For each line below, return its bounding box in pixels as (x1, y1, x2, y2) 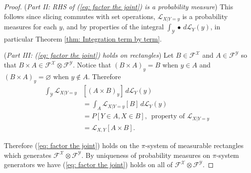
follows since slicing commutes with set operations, (4, 11, 156, 21)
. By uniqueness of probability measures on (81, 150, 210, 160)
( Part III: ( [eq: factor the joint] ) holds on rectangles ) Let (4, 50, 174, 60)
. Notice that (73, 60, 111, 70)
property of (151, 113, 185, 120)
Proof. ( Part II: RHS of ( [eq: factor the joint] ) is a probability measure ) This (4, 1, 233, 11)
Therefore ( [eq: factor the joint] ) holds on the (4, 140, 139, 151)
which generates (4, 150, 51, 160)
